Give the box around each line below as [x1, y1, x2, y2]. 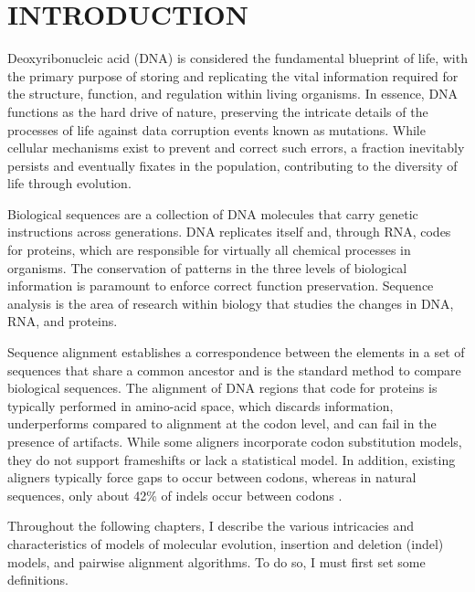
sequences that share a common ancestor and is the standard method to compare [7, 360, 461, 379]
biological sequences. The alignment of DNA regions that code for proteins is [7, 378, 438, 397]
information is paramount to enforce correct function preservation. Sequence [7, 276, 434, 295]
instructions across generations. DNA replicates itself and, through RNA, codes [7, 222, 451, 241]
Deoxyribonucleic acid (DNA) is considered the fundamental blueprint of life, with [7, 48, 468, 68]
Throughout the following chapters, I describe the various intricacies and [7, 516, 415, 535]
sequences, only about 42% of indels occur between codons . [7, 485, 343, 504]
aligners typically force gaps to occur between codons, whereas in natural [7, 468, 417, 487]
